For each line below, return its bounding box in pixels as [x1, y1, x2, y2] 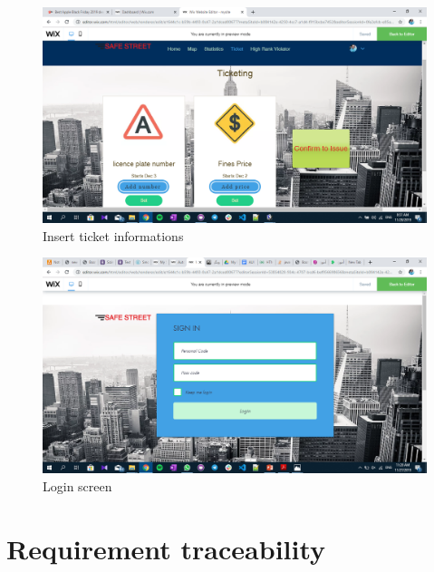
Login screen [43, 476, 112, 495]
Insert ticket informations [43, 226, 184, 245]
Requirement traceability [6, 529, 326, 567]
